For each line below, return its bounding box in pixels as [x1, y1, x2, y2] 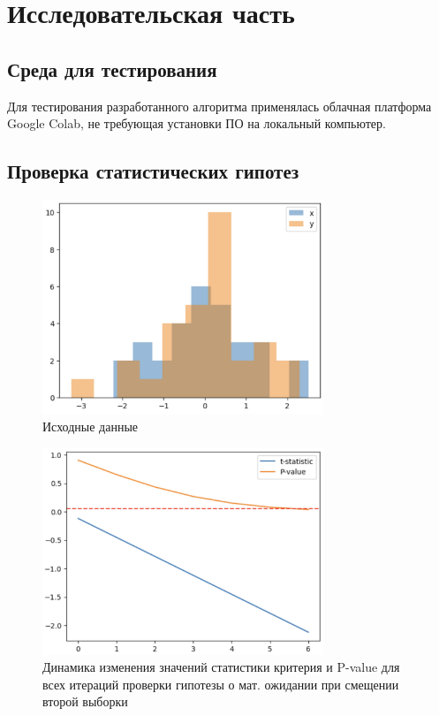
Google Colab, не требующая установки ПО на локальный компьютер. [7, 114, 386, 133]
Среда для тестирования [7, 55, 217, 82]
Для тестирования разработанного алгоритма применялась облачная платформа [7, 96, 432, 115]
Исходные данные [42, 417, 139, 436]
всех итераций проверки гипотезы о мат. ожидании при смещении [42, 674, 399, 693]
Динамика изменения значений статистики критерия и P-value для [42, 658, 400, 676]
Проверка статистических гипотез [7, 157, 299, 185]
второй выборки [42, 692, 128, 711]
